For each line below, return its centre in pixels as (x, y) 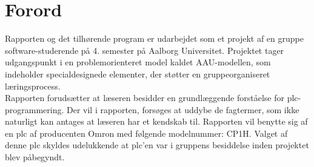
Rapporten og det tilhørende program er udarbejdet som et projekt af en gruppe (154, 38)
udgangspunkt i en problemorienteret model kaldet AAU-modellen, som (138, 62)
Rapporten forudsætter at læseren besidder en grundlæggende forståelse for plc (152, 98)
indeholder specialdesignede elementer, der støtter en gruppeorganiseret (138, 74)
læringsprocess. (33, 86)
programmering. (35, 109)
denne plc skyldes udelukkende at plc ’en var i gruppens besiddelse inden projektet (157, 145)
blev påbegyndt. (35, 157)
